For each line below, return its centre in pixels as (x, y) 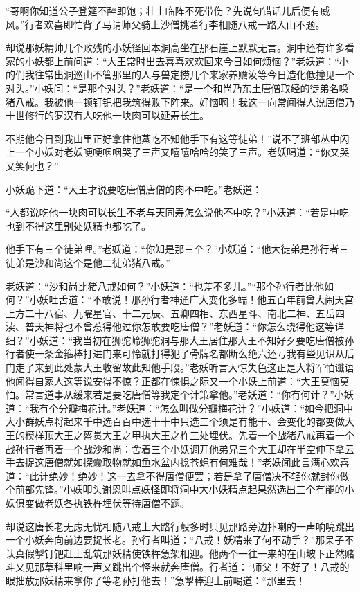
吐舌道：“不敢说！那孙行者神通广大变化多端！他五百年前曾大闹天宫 (201, 299)
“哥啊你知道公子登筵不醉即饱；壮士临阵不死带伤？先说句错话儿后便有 (163, 10)
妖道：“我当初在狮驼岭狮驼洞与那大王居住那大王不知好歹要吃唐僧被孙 (197, 340)
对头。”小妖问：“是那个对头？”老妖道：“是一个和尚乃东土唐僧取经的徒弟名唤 (177, 88)
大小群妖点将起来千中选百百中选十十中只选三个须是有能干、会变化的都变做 (175, 421)
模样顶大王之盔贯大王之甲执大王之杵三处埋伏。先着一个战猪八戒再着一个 (189, 435)
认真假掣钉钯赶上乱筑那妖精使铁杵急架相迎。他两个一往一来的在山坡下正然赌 (180, 553)
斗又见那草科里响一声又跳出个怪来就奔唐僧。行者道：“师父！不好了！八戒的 (178, 567)
